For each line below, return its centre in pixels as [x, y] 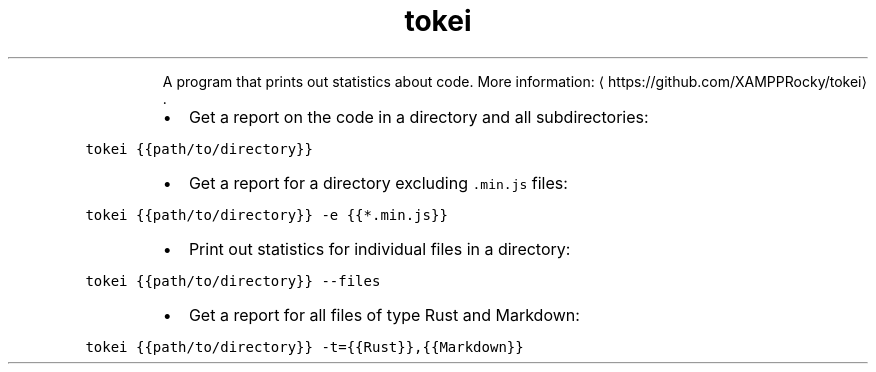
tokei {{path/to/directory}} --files [233, 280]
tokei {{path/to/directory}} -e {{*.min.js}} [266, 214]
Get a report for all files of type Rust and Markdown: [384, 314]
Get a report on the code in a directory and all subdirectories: [418, 116]
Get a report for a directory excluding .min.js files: [378, 182]
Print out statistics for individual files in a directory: [379, 248]
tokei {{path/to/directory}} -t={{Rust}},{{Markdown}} [304, 346]
